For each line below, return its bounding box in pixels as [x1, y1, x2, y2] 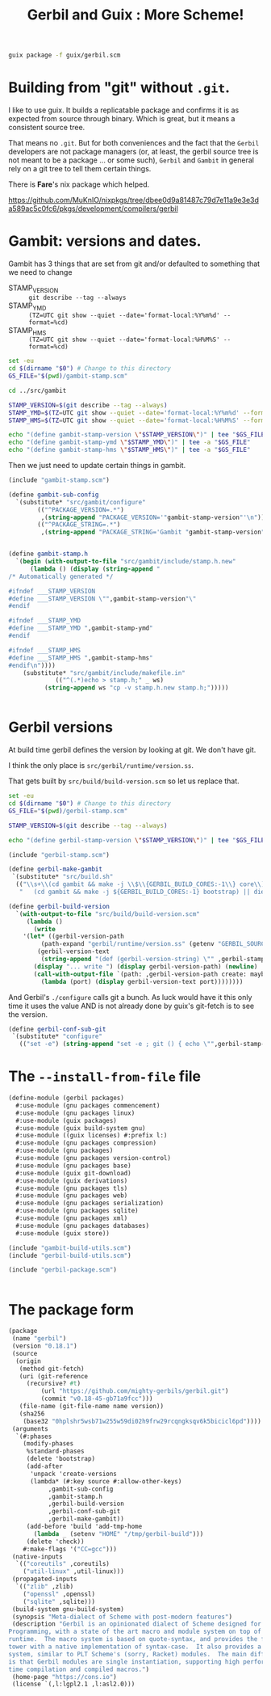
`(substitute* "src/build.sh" [11, 873, 114, 881]
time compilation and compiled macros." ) [8, 1665, 150, 1673]
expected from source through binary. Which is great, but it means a [8, 114, 236, 123]
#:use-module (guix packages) [15, 1116, 117, 1124]
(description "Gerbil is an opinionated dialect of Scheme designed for [11, 1620, 262, 1628]
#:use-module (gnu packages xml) [15, 1214, 128, 1222]
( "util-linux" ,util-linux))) [23, 1567, 125, 1576]
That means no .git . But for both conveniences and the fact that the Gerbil [8, 138, 260, 147]
